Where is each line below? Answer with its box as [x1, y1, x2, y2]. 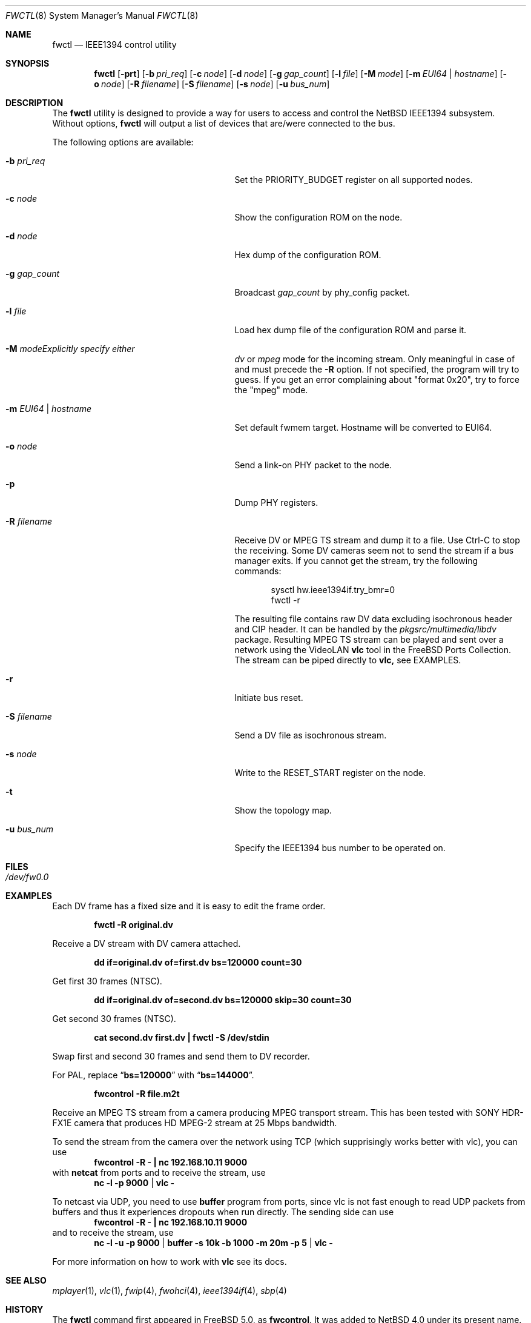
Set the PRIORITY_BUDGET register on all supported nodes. [234, 174, 473, 185]
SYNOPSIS [5, 58, 50, 68]
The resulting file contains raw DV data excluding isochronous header [234, 614, 513, 624]
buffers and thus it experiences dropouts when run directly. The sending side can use [52, 1207, 394, 1217]
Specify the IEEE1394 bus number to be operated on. [234, 843, 446, 853]
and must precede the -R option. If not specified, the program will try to [234, 364, 519, 374]
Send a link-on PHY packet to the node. [234, 460, 392, 470]
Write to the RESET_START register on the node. [234, 768, 426, 778]
